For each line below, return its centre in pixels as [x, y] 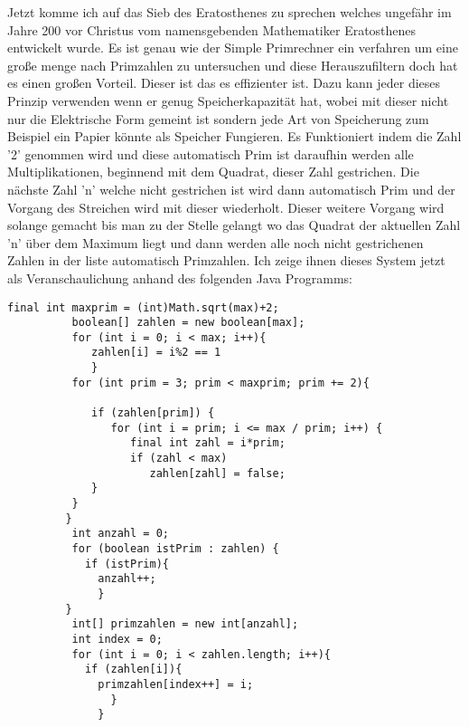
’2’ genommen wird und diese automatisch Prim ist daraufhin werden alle [211, 153]
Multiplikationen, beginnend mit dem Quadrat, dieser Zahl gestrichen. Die [213, 172]
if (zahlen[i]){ [133, 670]
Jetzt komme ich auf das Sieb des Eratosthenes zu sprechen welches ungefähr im [230, 12]
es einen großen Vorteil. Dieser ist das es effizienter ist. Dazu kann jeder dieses [224, 83]
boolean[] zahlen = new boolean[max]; [188, 323]
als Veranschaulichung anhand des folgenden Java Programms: [180, 277]
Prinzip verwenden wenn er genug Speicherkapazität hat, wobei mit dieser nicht [228, 100]
